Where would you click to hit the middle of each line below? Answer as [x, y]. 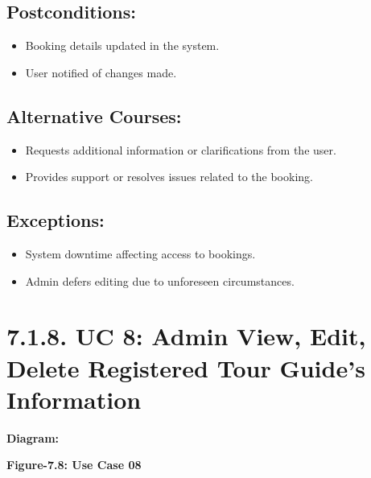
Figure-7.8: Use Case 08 [74, 465]
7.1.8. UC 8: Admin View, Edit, [186, 336]
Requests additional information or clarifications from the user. [181, 149]
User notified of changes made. [101, 72]
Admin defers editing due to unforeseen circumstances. [160, 280]
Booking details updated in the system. [122, 45]
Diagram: [33, 437]
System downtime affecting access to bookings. [140, 253]
